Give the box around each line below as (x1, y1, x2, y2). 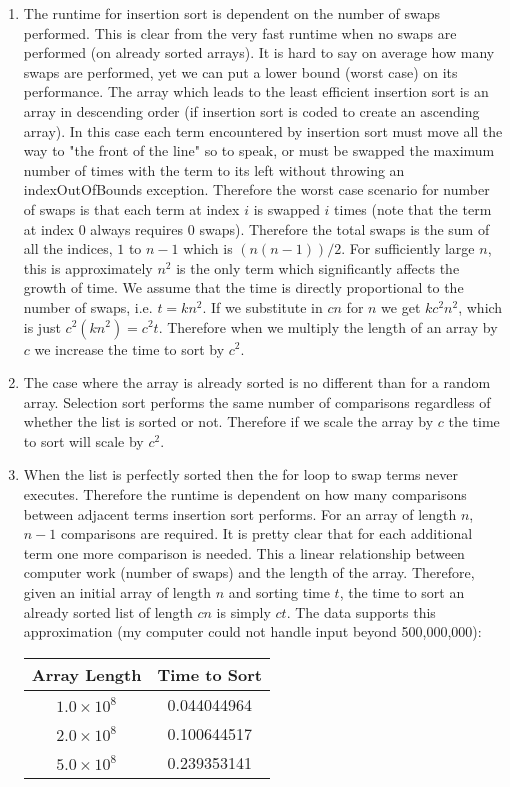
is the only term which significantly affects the (176, 257, 460, 278)
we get (381, 296, 421, 317)
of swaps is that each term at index (23, 198, 240, 219)
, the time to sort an (339, 582, 465, 603)
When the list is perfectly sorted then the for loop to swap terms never (23, 464, 458, 485)
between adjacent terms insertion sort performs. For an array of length (23, 503, 457, 524)
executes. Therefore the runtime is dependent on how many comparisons (23, 484, 467, 505)
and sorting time (228, 582, 330, 603)
